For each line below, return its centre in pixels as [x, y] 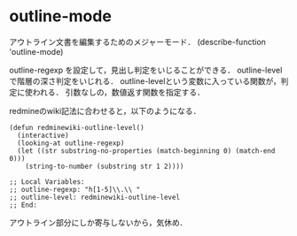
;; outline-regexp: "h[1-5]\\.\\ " [75, 189]
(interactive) [43, 135]
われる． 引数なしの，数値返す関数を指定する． [119, 92]
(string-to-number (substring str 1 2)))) [105, 166]
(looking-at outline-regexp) [71, 143]
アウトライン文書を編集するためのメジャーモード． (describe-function [137, 42]
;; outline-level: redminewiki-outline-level [94, 197]
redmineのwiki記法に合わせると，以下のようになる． [105, 110]
